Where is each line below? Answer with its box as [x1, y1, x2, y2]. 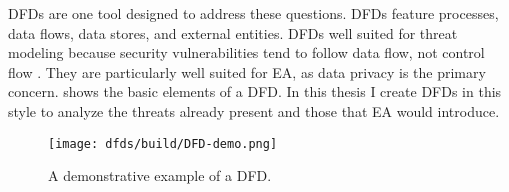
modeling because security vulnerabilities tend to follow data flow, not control [8, 42, 485, 63]
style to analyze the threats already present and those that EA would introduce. [8, 100, 500, 121]
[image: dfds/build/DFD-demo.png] [48, 136, 278, 151]
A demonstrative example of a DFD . [48, 165, 272, 186]
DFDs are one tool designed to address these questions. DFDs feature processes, [8, 3, 499, 23]
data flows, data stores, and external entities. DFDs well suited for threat [8, 22, 458, 43]
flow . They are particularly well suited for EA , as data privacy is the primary [8, 61, 486, 82]
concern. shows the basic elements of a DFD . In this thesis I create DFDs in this [8, 81, 502, 102]
